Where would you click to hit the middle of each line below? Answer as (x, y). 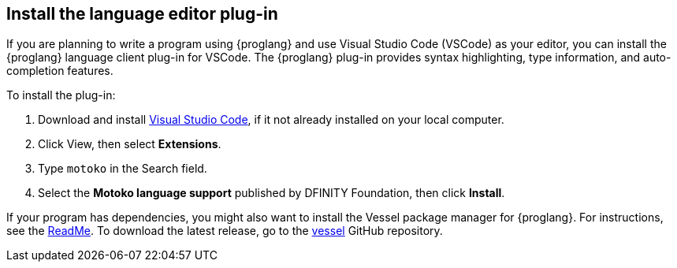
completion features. (60, 71)
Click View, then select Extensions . (130, 144)
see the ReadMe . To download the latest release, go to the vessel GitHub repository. (225, 231)
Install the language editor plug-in (142, 14)
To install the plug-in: (61, 95)
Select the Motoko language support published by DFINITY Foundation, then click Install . (272, 193)
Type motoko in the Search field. (123, 169)
